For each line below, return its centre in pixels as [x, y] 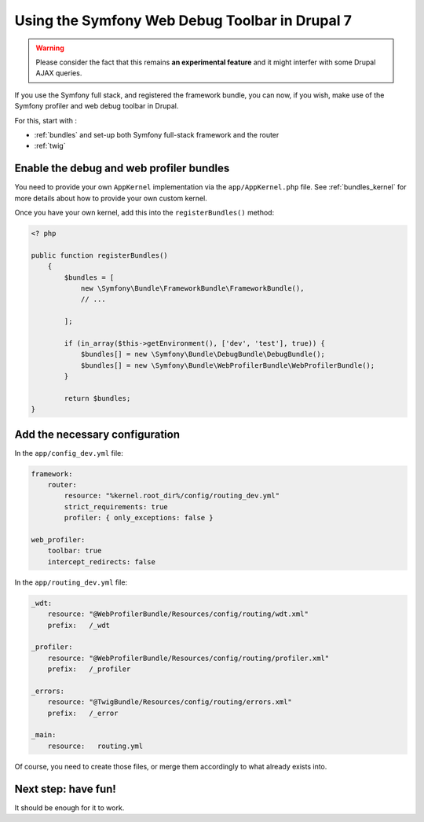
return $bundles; [97, 398]
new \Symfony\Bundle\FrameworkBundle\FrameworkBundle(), [192, 288]
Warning [50, 48]
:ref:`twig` [50, 146]
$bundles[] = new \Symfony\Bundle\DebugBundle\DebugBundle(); [203, 354]
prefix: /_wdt [79, 625]
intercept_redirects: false [102, 561]
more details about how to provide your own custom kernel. [111, 198]
